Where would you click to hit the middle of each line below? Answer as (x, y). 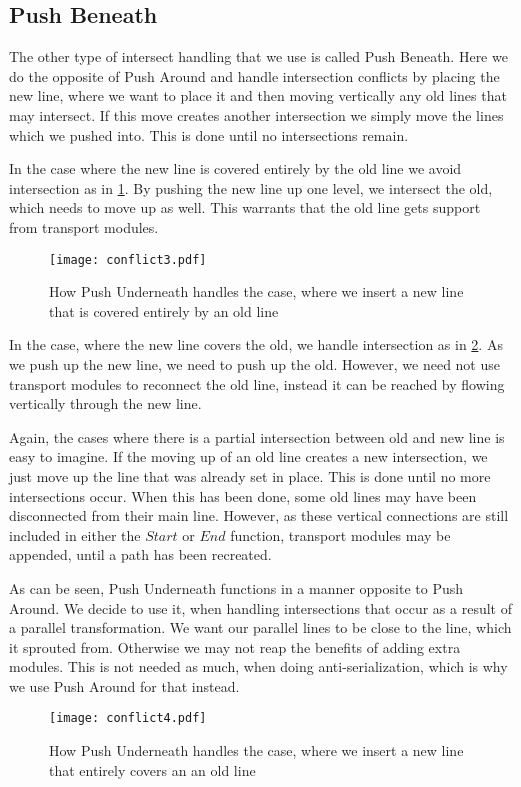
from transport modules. (84, 226)
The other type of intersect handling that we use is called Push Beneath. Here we (258, 56)
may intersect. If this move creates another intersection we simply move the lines (256, 114)
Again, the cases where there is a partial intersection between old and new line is (257, 436)
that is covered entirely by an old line (164, 310)
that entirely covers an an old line (152, 769)
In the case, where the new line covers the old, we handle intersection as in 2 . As (256, 344)
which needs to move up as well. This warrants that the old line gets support (245, 207)
